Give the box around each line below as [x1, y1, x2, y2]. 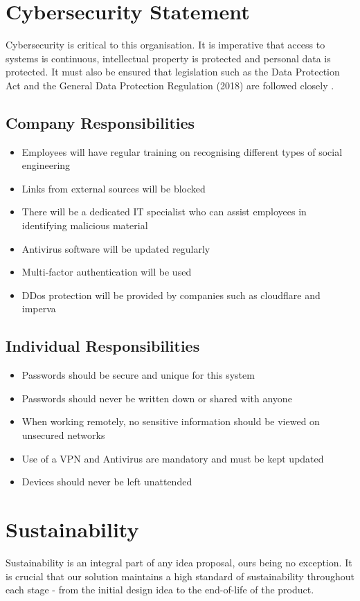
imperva [21, 301, 56, 316]
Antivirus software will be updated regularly [21, 241, 210, 255]
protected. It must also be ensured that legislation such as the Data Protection [6, 64, 340, 79]
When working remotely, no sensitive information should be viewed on [21, 414, 320, 429]
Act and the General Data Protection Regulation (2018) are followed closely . [6, 78, 334, 92]
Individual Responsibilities [6, 335, 200, 357]
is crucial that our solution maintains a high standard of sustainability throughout [6, 568, 354, 583]
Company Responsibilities [6, 111, 195, 133]
